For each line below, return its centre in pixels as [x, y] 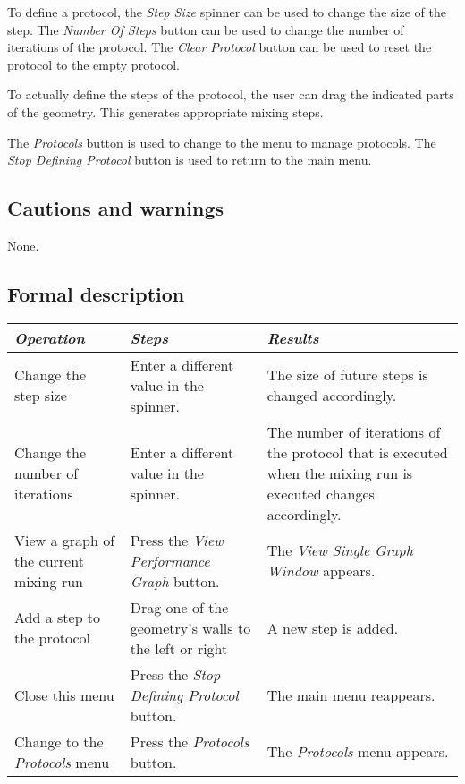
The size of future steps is [347, 375]
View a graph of [65, 540]
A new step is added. [333, 627]
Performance [170, 560]
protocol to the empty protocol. [93, 64]
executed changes [321, 493]
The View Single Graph [340, 550]
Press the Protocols [190, 741]
